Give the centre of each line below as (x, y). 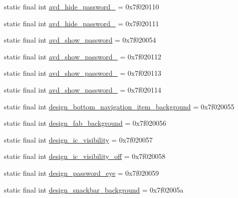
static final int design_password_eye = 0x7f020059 (82, 173)
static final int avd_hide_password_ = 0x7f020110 (82, 6)
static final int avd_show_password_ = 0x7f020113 (83, 73)
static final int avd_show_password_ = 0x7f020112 (83, 56)
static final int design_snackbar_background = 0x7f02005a (94, 189)
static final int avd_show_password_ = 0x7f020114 (83, 89)
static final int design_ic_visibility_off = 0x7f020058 (85, 156)
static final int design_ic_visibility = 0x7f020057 (78, 139)
